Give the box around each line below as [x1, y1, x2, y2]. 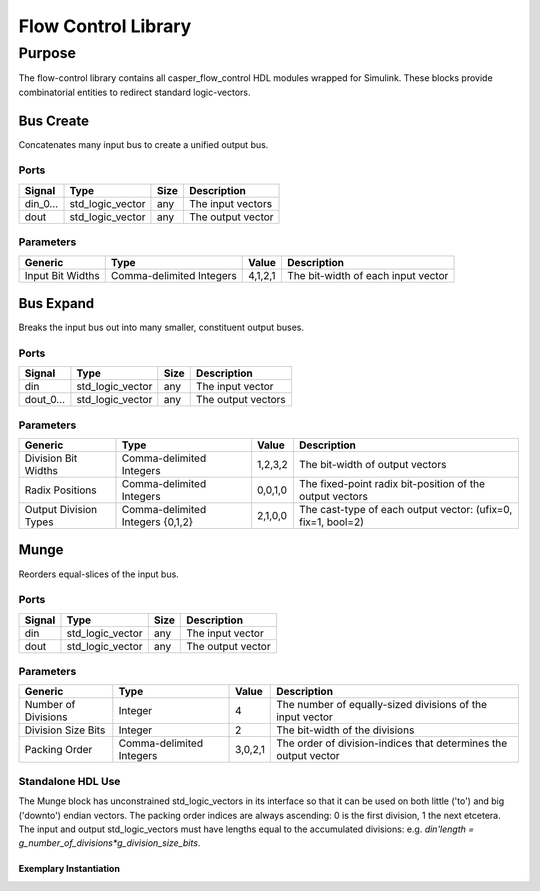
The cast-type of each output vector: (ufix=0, [298, 502, 513, 516]
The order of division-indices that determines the [276, 736, 508, 750]
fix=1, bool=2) [298, 515, 365, 529]
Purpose [18, 44, 77, 62]
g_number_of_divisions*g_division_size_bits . [18, 837, 201, 849]
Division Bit [24, 451, 78, 465]
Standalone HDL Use [18, 774, 121, 788]
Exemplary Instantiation [18, 863, 120, 875]
